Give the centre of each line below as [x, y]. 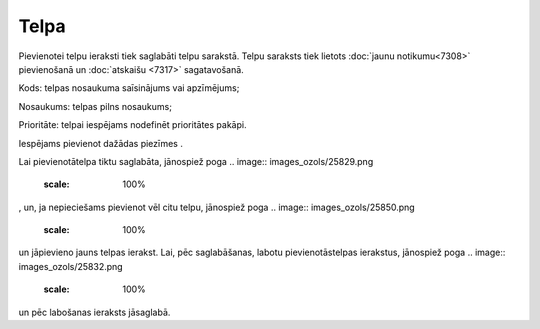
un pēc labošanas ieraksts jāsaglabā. [94, 312]
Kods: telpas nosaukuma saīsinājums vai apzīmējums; [129, 88]
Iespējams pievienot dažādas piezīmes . [101, 143]
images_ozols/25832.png [71, 266]
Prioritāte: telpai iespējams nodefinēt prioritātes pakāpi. [132, 125]
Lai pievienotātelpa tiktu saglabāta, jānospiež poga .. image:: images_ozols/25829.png [196, 161]
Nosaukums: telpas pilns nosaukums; [95, 106]
